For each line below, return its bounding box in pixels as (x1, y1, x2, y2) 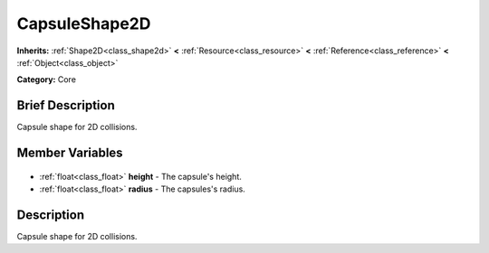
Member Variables (16, 145, 123, 161)
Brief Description (16, 98, 115, 113)
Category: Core (16, 74, 77, 85)
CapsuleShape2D (16, 14, 151, 33)
